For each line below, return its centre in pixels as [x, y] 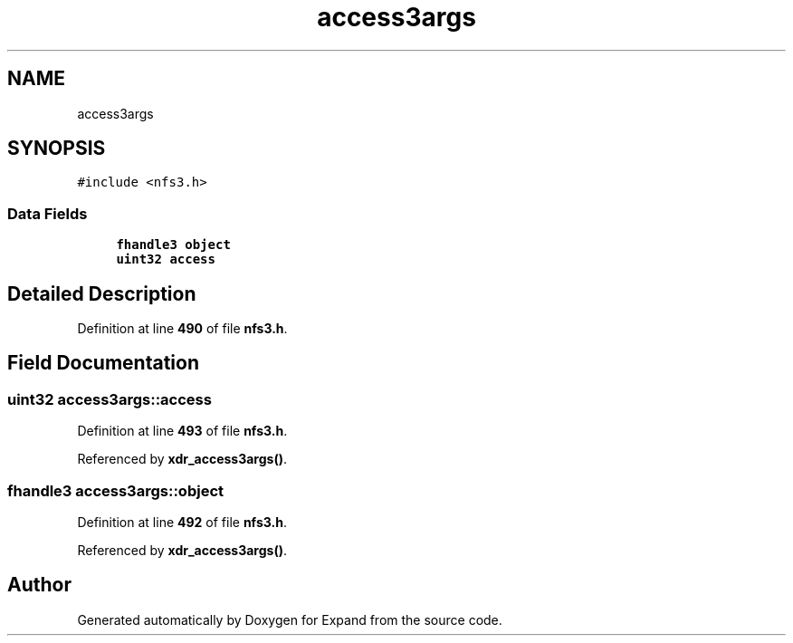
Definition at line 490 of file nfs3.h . [182, 329]
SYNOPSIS [57, 149]
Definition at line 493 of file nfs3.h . [182, 431]
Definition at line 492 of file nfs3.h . [182, 522]
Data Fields [48, 213]
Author [39, 585]
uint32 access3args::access [110, 399]
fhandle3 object [173, 245]
